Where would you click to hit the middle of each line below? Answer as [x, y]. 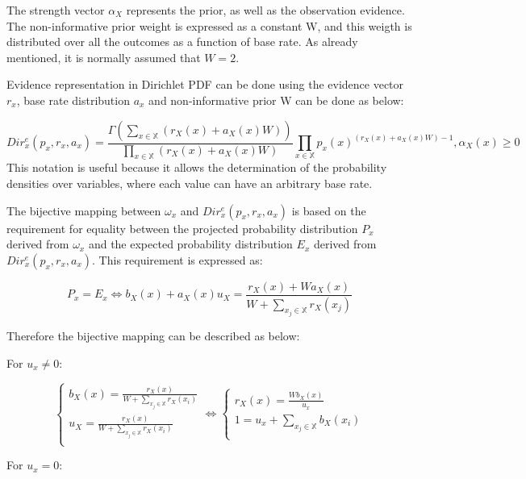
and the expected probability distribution [190, 244]
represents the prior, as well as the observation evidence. [265, 10]
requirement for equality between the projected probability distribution [182, 228]
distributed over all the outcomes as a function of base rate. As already [182, 42]
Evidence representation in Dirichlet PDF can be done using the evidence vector [205, 84]
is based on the [329, 210]
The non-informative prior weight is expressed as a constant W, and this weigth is [209, 25]
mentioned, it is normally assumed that [104, 57]
